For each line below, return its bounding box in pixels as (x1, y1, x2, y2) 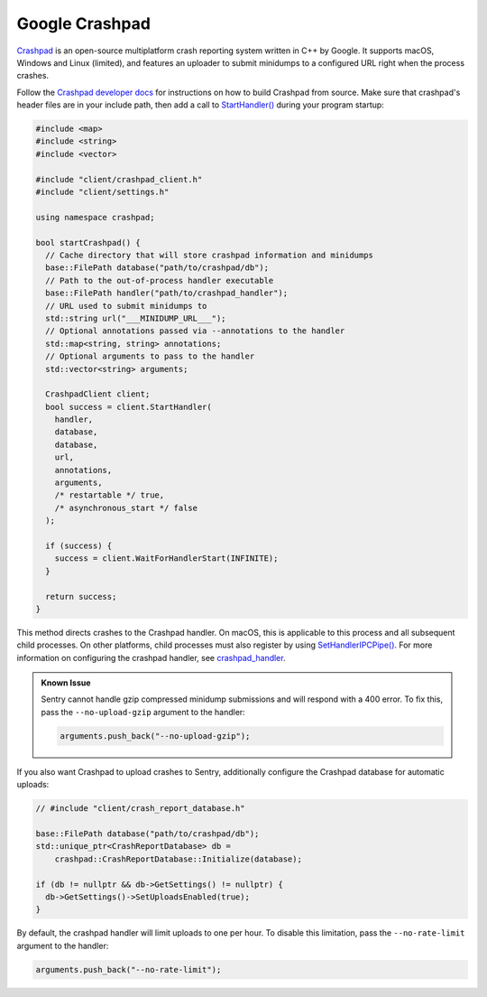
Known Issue (41, 677, 91, 688)
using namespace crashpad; (35, 212, 155, 222)
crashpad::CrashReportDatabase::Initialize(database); (54, 853, 302, 864)
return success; (45, 592, 117, 601)
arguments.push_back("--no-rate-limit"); (35, 964, 222, 974)
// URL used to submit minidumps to (45, 301, 207, 311)
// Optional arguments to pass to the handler (45, 351, 255, 361)
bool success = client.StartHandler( (45, 402, 212, 412)
